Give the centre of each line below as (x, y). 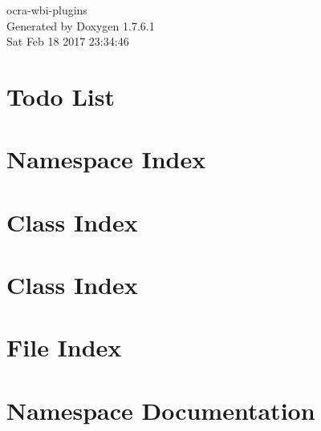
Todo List (61, 96)
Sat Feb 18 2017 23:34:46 (68, 41)
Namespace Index (106, 159)
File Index (64, 347)
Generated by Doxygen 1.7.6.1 (81, 25)
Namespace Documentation (161, 410)
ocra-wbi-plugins (47, 10)
